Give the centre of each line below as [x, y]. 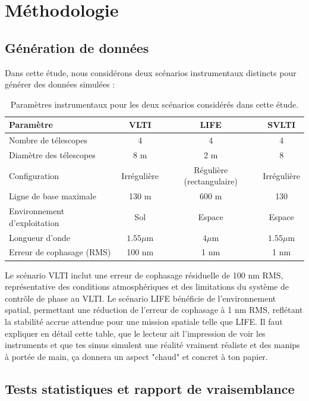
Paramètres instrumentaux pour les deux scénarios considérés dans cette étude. [154, 104]
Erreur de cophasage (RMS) [60, 252]
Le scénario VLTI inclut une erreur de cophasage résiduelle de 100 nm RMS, [144, 275]
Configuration [34, 175]
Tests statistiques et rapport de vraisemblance [150, 388]
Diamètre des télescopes [52, 155]
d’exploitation [34, 222]
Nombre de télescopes [48, 140]
